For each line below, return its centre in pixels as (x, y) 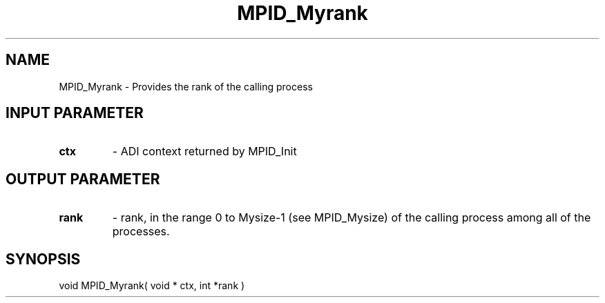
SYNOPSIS (43, 259)
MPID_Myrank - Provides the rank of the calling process (186, 86)
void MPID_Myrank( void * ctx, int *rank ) (152, 286)
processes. (141, 232)
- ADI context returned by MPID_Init (204, 151)
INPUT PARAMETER (75, 113)
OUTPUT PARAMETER (83, 179)
